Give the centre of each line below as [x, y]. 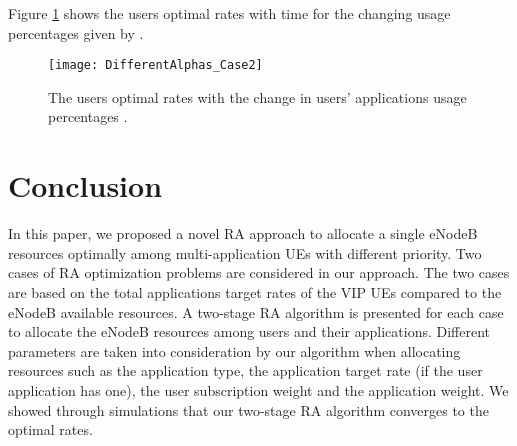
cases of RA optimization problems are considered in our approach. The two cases [259, 272]
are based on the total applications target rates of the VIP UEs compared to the [255, 291]
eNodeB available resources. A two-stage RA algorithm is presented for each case [256, 311]
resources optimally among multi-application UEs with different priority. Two [245, 252]
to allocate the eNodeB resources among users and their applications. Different [249, 331]
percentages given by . [76, 32]
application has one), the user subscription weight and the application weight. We [258, 389]
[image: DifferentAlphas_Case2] [155, 65]
